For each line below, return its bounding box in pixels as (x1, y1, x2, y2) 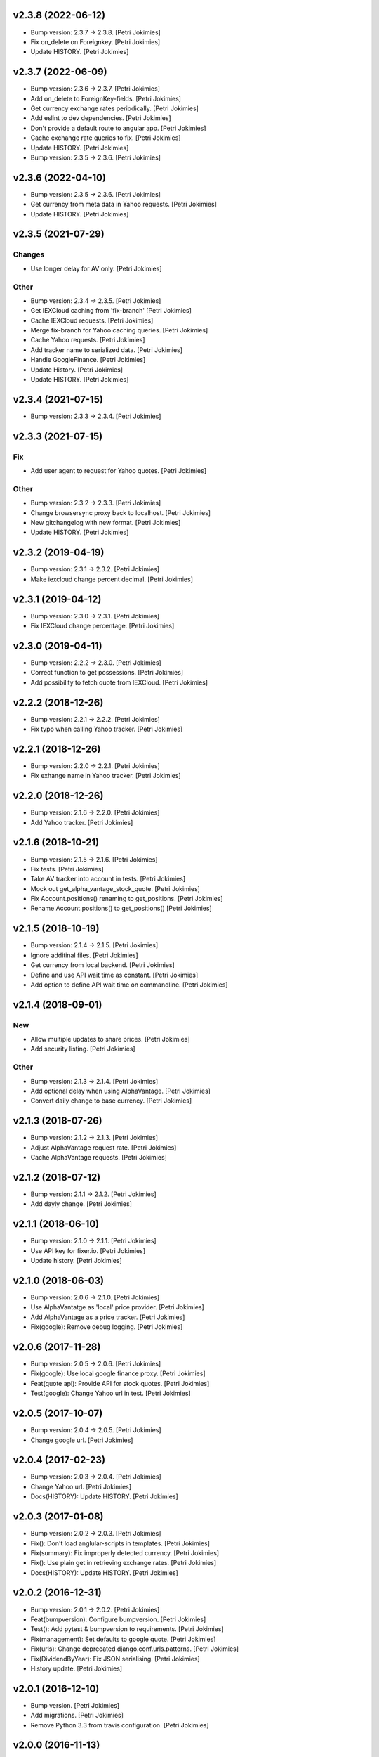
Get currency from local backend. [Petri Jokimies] (30, 961, 175, 969)
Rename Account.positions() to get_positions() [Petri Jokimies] (30, 904, 212, 913)
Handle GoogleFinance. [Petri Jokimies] (30, 356, 146, 364)
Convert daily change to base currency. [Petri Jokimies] (30, 1096, 192, 1105)
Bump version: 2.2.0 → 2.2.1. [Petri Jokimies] (30, 761, 161, 770)
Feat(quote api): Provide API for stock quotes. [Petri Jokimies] (30, 1379, 210, 1387)
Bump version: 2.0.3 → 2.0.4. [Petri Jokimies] (30, 1472, 161, 1481)
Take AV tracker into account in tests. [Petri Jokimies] (30, 875, 186, 883)
